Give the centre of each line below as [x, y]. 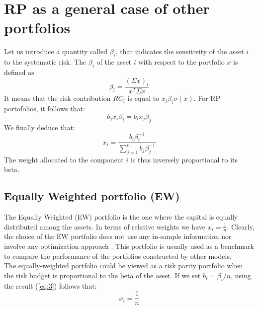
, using [241, 275]
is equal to [143, 98]
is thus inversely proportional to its [184, 159]
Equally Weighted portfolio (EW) [92, 196]
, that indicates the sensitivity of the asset [180, 51]
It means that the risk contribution [57, 98]
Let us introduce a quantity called [56, 51]
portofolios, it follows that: [44, 109]
